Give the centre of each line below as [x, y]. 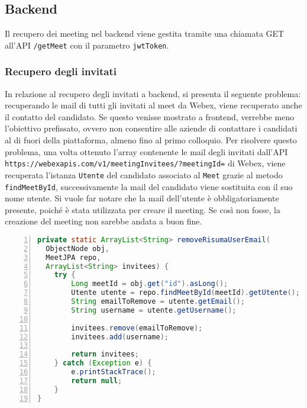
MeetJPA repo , [73, 257]
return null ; [97, 380]
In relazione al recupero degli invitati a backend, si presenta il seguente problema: [153, 93]
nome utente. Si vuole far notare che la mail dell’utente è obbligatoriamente [142, 198]
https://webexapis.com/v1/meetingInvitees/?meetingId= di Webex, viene [145, 163]
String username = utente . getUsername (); [154, 310]
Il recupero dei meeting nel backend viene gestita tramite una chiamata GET [145, 33]
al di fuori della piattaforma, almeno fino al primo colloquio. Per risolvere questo [151, 140]
